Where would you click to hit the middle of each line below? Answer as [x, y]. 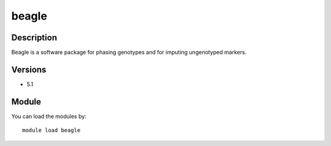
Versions [29, 69]
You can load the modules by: [49, 116]
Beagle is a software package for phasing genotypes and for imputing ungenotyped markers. [129, 53]
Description [34, 38]
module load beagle [51, 130]
